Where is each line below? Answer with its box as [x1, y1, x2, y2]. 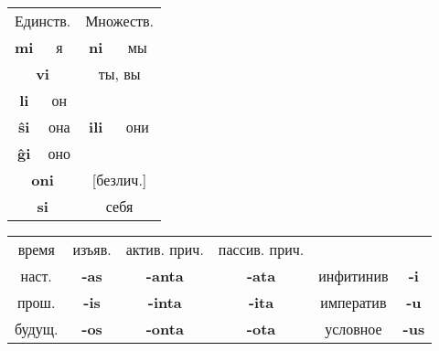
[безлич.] [91, 169, 147, 190]
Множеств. [85, 10, 154, 31]
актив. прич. [125, 239, 204, 260]
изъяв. [72, 239, 112, 260]
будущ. [15, 318, 59, 339]
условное [325, 318, 382, 339]
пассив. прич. [218, 239, 305, 260]
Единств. [15, 10, 71, 31]
